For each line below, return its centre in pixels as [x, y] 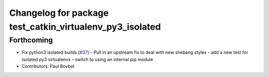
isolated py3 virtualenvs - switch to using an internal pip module [87, 59]
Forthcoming [31, 40]
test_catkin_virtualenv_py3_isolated [85, 27]
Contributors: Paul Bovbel [48, 66]
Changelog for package [59, 13]
